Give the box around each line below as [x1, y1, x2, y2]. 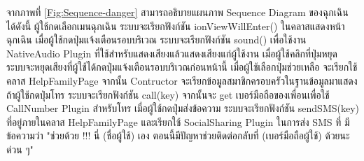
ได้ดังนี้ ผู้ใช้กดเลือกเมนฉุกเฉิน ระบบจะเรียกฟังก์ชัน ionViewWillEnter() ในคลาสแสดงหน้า [6, 18, 345, 33]
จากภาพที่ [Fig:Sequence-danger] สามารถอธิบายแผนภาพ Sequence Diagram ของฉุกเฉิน [6, 5, 349, 19]
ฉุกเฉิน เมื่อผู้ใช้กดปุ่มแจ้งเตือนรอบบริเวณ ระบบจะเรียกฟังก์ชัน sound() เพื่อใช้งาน [6, 32, 307, 47]
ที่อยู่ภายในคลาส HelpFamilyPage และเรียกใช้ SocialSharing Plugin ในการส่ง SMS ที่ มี [6, 114, 350, 129]
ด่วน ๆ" [6, 141, 34, 156]
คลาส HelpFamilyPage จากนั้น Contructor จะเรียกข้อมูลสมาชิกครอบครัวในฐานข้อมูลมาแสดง [6, 73, 358, 87]
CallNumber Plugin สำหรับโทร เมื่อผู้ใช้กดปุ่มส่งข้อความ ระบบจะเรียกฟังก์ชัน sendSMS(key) [6, 101, 360, 115]
